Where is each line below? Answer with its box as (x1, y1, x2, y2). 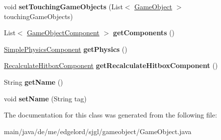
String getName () (4, 76, 63, 87)
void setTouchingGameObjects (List (4, 1, 123, 11)
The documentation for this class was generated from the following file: (4, 110, 217, 120)
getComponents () (113, 27, 175, 38)
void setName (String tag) (4, 93, 87, 103)
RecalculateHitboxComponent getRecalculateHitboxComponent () (4, 60, 218, 70)
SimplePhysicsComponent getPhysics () (4, 44, 127, 54)
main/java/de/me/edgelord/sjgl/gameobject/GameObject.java (4, 126, 192, 136)
